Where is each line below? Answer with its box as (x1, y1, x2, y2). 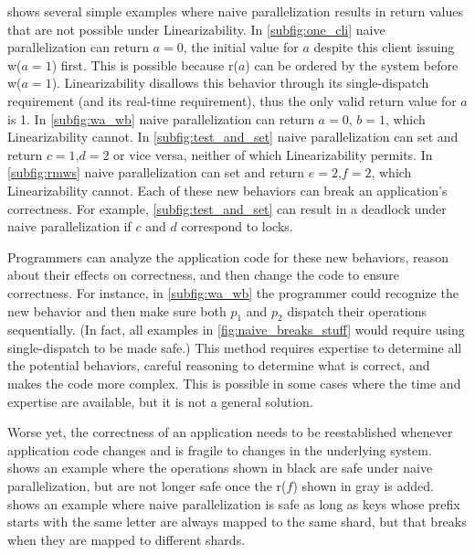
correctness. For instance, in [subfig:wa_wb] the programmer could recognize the (7, 283, 459, 302)
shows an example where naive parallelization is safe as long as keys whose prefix (7, 494, 460, 513)
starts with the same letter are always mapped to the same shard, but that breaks (7, 512, 467, 531)
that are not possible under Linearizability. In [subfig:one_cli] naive (7, 19, 385, 38)
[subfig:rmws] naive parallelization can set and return (7, 163, 305, 182)
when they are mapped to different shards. (7, 529, 246, 549)
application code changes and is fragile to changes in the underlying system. (7, 440, 432, 459)
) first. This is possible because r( (51, 55, 238, 74)
